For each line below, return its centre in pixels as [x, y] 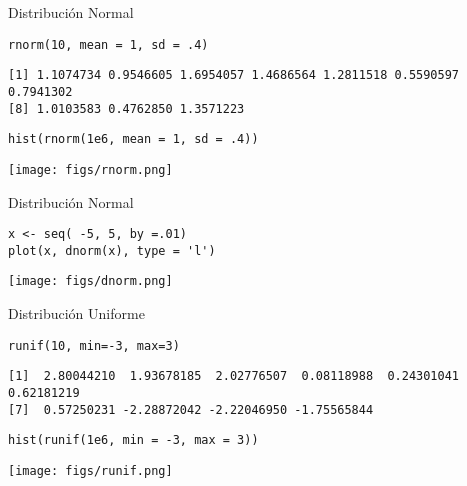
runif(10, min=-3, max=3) [94, 345]
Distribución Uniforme [76, 313]
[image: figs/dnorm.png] [90, 281]
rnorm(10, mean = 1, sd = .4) [108, 44]
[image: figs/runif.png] [90, 470]
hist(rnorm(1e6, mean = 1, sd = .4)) [133, 139]
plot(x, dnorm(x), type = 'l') [112, 250]
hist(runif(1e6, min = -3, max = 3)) [133, 440]
